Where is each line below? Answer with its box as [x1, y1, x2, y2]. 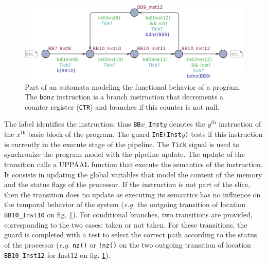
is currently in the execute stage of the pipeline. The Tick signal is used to [4, 138, 240, 149]
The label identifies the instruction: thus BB [4, 118, 141, 129]
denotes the [169, 118, 205, 129]
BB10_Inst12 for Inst [4, 249, 70, 260]
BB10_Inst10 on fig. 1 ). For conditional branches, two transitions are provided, [4, 209, 253, 220]
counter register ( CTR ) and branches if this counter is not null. [25, 101, 220, 112]
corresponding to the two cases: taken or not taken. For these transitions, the [4, 219, 247, 230]
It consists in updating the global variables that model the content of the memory [4, 169, 262, 179]
